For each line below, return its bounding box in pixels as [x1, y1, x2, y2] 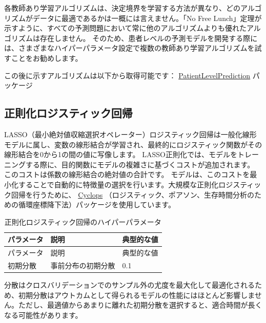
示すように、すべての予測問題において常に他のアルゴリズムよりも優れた [4, 23, 247, 33]
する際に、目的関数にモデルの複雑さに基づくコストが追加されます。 [25, 159, 255, 169]
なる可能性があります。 [4, 309, 83, 320]
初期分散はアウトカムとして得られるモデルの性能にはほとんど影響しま [18, 289, 255, 300]
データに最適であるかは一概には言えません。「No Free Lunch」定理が [32, 12, 262, 23]
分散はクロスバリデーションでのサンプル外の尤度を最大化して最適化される [4, 279, 255, 290]
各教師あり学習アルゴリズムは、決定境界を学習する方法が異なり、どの [4, 3, 241, 13]
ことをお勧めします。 [11, 52, 83, 63]
